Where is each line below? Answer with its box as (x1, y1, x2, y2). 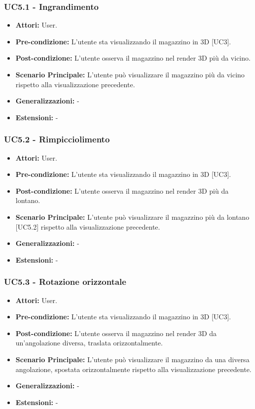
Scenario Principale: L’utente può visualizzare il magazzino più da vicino (15, 69, 245, 79)
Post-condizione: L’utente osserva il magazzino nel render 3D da (15, 328, 217, 338)
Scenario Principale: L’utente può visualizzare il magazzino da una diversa (15, 354, 250, 364)
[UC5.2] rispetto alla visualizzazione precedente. (15, 221, 160, 232)
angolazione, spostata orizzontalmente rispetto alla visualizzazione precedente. (15, 364, 252, 374)
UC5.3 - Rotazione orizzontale (4, 275, 126, 288)
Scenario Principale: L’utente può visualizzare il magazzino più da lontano (15, 211, 250, 222)
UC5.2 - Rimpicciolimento (4, 133, 110, 145)
